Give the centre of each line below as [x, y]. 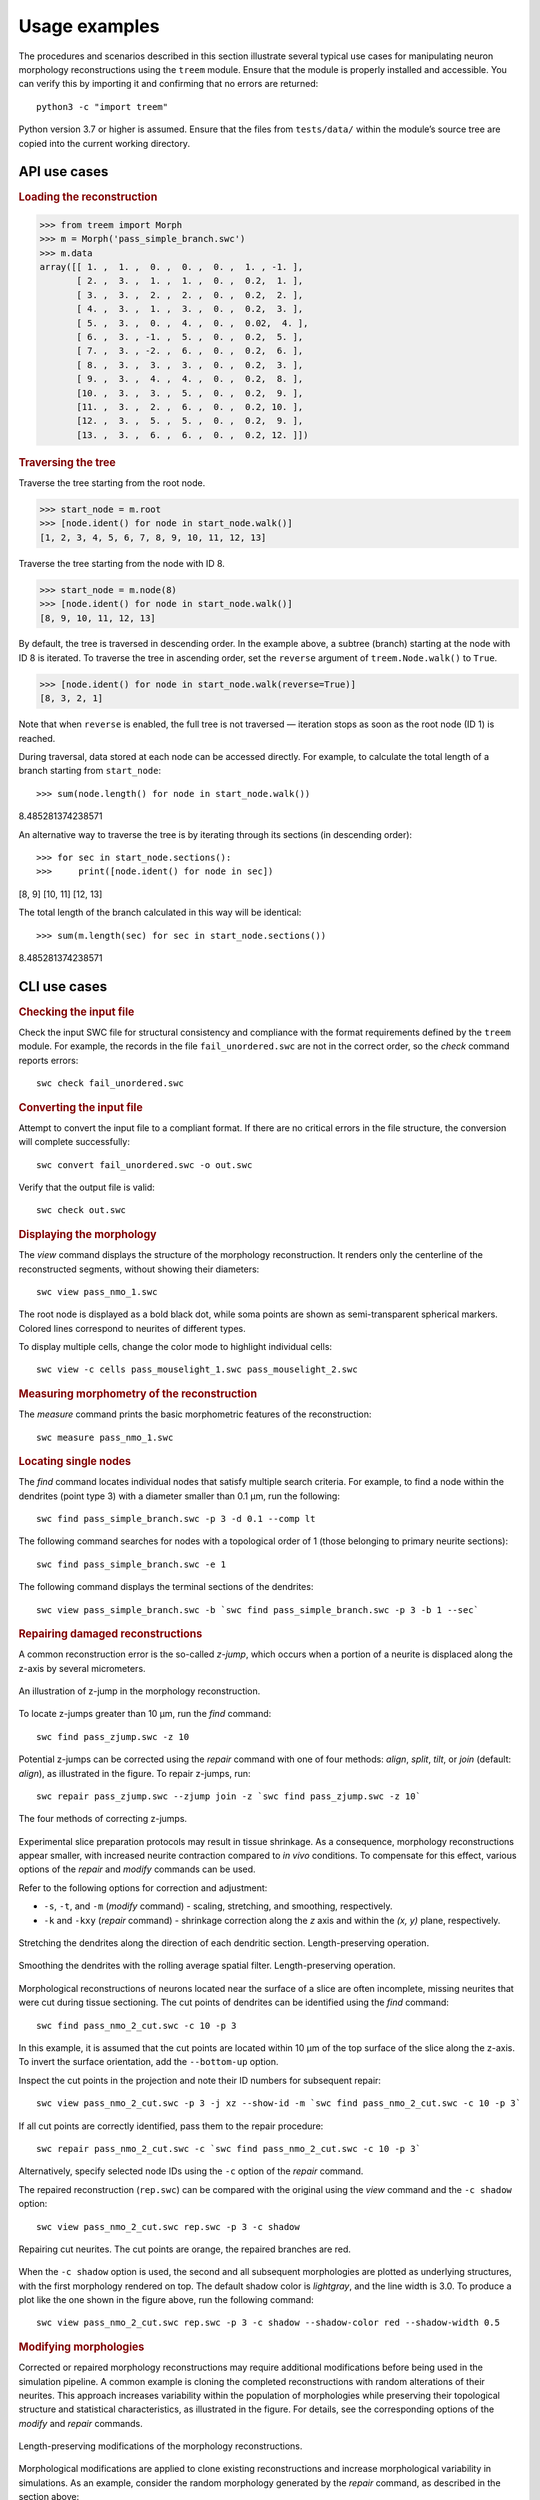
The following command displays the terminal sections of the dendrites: [166, 1587]
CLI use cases [63, 986]
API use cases [63, 171]
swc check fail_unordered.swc [110, 1083]
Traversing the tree [67, 462]
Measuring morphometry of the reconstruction [138, 1393]
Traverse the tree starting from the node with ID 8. [121, 563]
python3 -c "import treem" [102, 106]
